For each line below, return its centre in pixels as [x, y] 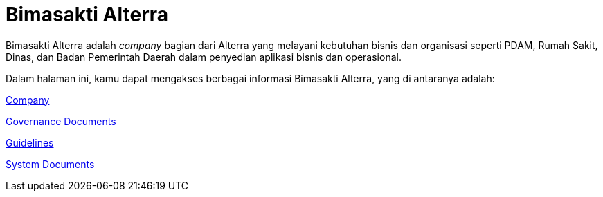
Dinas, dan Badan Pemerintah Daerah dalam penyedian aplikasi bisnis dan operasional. [204, 57]
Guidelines [30, 142]
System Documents [50, 164]
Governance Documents [61, 121]
